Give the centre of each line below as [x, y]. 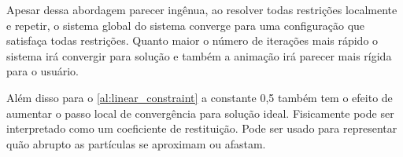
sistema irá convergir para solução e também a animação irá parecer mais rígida [199, 55]
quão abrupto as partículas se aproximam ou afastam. [136, 143]
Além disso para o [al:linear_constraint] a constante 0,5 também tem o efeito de [200, 97]
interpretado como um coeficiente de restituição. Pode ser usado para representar [202, 128]
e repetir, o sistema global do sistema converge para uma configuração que [186, 25]
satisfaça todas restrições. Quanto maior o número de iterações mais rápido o [192, 40]
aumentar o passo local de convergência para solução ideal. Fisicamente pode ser [200, 113]
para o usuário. [43, 71]
